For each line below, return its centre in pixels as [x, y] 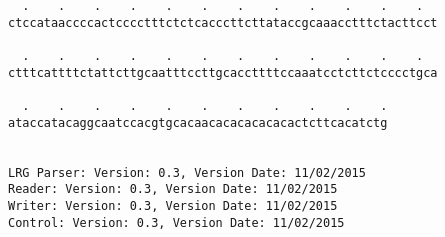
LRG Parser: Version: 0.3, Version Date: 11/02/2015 [187, 172]
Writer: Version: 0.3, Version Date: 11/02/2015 [173, 205]
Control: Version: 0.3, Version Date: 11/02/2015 [176, 222]
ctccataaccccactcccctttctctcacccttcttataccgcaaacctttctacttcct [223, 22]
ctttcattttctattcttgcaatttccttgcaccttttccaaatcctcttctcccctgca [223, 72]
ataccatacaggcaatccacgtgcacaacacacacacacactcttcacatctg [198, 122]
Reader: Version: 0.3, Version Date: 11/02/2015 [173, 189]
